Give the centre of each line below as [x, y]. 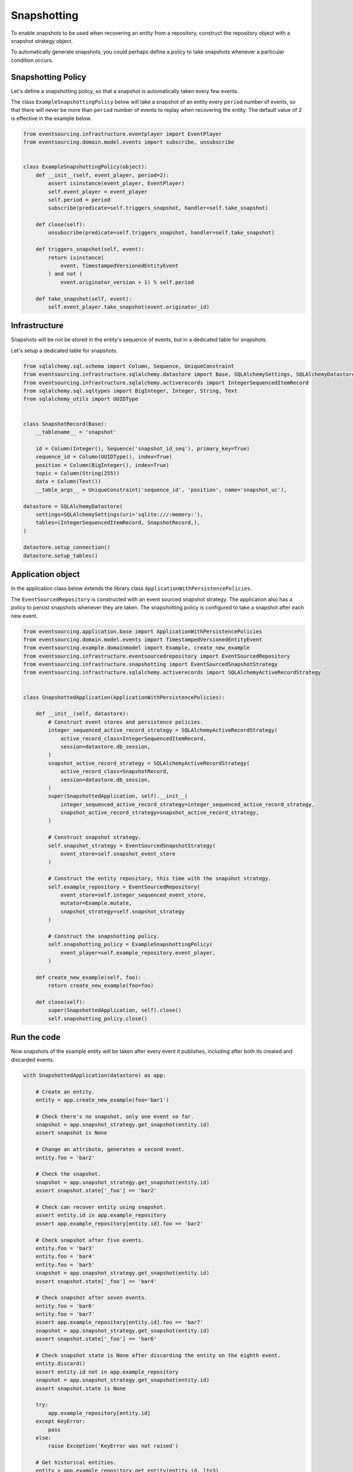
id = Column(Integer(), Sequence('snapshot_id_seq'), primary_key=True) [143, 448]
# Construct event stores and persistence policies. [126, 722]
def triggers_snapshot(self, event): [90, 249]
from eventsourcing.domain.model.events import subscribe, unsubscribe [129, 142]
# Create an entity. [65, 1092]
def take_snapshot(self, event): [84, 299]
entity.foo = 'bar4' [65, 1256]
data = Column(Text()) [68, 482]
